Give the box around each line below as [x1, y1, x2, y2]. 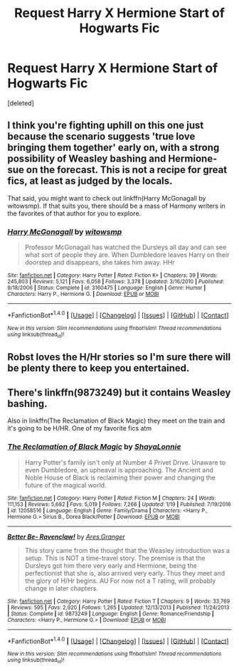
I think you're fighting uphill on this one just [7, 120, 204, 132]
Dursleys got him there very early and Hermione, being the [24, 561, 197, 570]
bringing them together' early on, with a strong [7, 142, 220, 154]
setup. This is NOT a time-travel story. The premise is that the [24, 554, 206, 562]
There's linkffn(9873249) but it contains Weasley [7, 386, 231, 398]
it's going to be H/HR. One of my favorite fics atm [7, 424, 152, 433]
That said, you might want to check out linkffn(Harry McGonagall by [7, 194, 206, 202]
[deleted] [7, 98, 34, 107]
